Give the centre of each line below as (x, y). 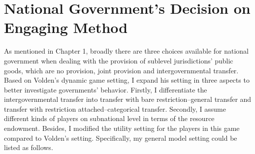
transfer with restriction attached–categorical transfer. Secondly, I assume (115, 108)
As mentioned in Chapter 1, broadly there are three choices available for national (126, 51)
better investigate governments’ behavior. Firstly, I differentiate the (106, 89)
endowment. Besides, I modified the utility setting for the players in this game (122, 128)
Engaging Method (66, 27)
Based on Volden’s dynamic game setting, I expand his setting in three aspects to (127, 80)
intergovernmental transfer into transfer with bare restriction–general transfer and (128, 99)
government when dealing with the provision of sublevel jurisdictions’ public (119, 60)
